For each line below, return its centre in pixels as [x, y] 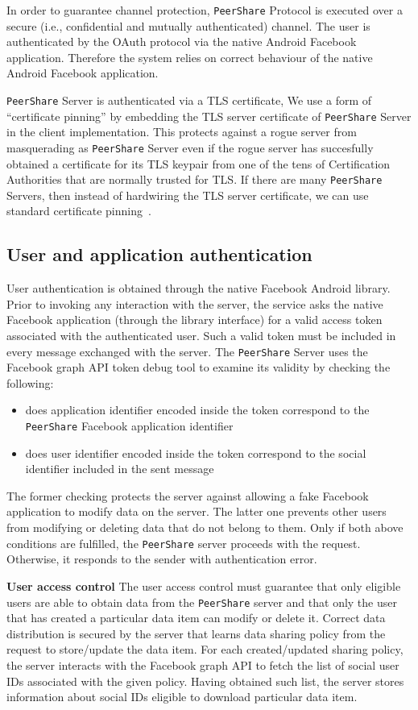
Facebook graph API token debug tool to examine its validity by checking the [199, 367]
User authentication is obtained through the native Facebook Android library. [199, 288]
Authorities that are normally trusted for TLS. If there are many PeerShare [195, 179]
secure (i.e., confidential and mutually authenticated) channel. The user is [188, 25]
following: [30, 382]
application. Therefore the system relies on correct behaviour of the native [190, 57]
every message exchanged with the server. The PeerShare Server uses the [187, 351]
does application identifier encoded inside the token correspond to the [197, 410]
